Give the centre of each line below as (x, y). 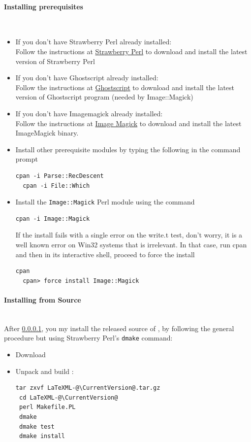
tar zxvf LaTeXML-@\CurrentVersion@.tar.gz (88, 388)
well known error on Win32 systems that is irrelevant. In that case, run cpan (131, 244)
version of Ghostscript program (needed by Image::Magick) (104, 97)
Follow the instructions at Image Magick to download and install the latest (128, 123)
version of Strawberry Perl (55, 61)
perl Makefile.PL (47, 407)
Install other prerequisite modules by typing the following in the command (128, 149)
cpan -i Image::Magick (53, 219)
